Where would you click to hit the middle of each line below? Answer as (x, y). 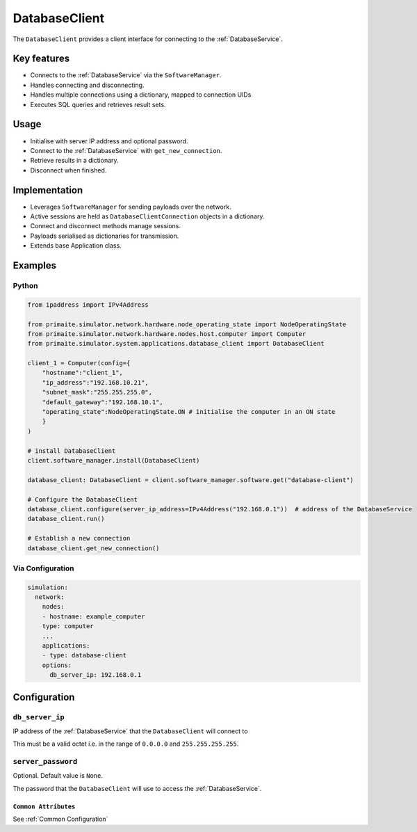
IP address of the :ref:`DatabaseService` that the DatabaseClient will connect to (130, 731)
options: (57, 665)
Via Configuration (43, 568)
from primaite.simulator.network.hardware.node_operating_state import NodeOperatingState (187, 324)
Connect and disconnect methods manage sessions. (105, 226)
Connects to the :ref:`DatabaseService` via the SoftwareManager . (126, 75)
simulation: (48, 587)
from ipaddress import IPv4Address (88, 305)
